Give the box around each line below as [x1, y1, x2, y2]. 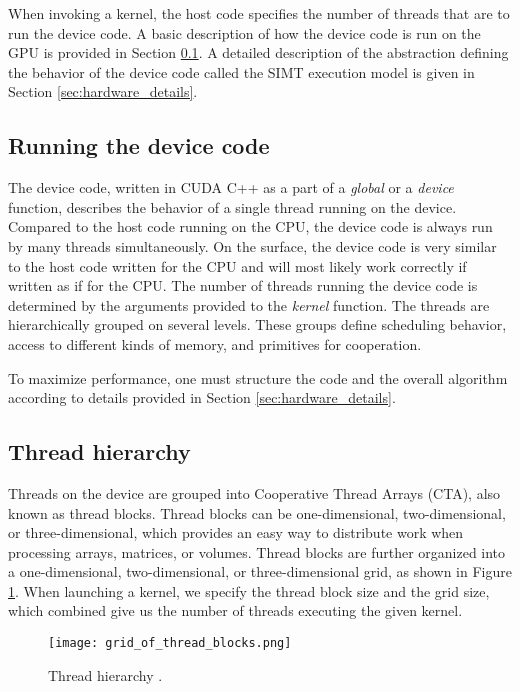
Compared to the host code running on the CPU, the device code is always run [8, 216, 493, 237]
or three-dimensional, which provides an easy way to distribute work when [8, 522, 464, 543]
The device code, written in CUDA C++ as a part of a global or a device [8, 177, 454, 198]
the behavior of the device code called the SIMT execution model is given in [8, 61, 475, 82]
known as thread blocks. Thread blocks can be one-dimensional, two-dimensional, [8, 502, 506, 523]
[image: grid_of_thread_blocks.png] [48, 636, 292, 651]
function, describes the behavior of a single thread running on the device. [8, 196, 457, 217]
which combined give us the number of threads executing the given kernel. [8, 600, 463, 621]
